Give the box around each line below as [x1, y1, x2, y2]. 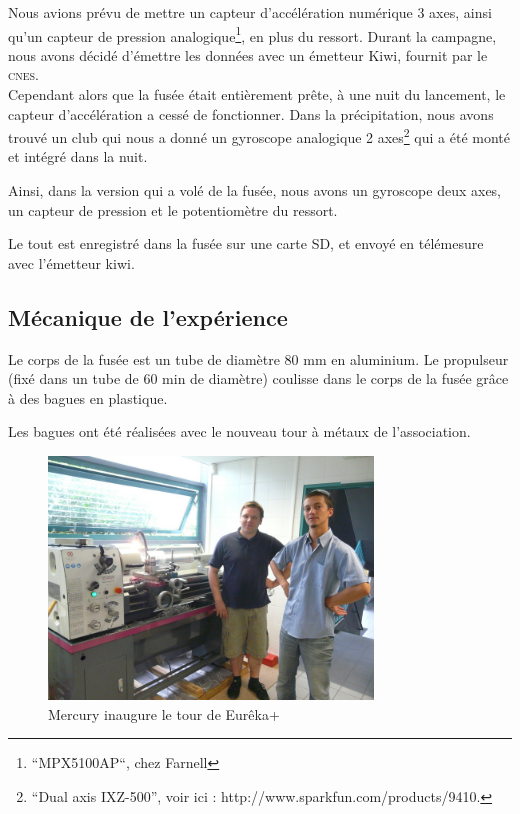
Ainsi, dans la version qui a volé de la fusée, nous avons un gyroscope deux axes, [8, 180, 502, 201]
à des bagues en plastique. [8, 387, 168, 408]
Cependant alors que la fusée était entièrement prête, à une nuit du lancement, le [8, 84, 506, 105]
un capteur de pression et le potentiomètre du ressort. [8, 199, 338, 220]
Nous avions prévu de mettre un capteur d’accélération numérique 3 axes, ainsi [8, 2, 492, 22]
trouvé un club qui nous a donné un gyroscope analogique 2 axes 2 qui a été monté [8, 124, 510, 147]
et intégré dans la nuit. [8, 146, 148, 167]
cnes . [8, 64, 39, 85]
